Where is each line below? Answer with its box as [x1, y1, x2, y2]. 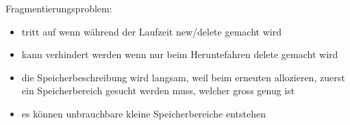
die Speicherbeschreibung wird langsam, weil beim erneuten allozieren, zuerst [21, 70, 345, 84]
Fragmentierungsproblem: [5, 1, 112, 15]
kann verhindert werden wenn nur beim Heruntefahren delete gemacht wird [21, 47, 338, 61]
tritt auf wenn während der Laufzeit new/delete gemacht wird [21, 24, 282, 38]
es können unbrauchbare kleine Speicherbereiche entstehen [21, 106, 266, 120]
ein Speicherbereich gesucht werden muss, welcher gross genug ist [21, 83, 295, 98]
